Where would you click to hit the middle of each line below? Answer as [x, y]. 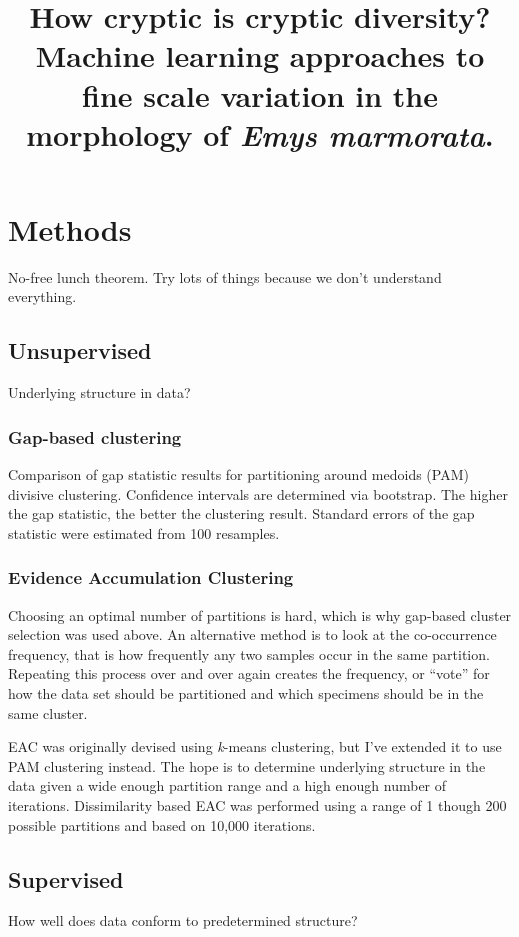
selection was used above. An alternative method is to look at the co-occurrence [252, 634]
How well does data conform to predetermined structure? [183, 920]
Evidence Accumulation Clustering [151, 577]
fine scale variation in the [260, 94]
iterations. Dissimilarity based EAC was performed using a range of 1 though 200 [257, 805]
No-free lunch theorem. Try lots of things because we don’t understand [225, 276]
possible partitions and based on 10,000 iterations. [162, 824]
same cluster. [48, 712]
